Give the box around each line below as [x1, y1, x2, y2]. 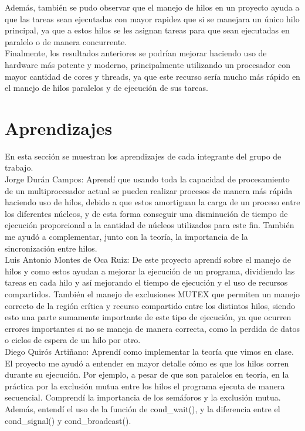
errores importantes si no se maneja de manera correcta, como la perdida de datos [5, 322, 300, 334]
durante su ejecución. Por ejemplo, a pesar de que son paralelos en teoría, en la [5, 368, 289, 381]
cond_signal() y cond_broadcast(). [5, 414, 131, 426]
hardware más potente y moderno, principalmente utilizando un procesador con [5, 58, 290, 70]
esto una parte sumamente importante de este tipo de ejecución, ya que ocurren [5, 311, 292, 323]
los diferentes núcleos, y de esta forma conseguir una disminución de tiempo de [5, 207, 288, 219]
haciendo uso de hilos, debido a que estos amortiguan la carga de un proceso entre [5, 196, 300, 208]
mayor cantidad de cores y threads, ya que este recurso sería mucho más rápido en [5, 70, 300, 82]
